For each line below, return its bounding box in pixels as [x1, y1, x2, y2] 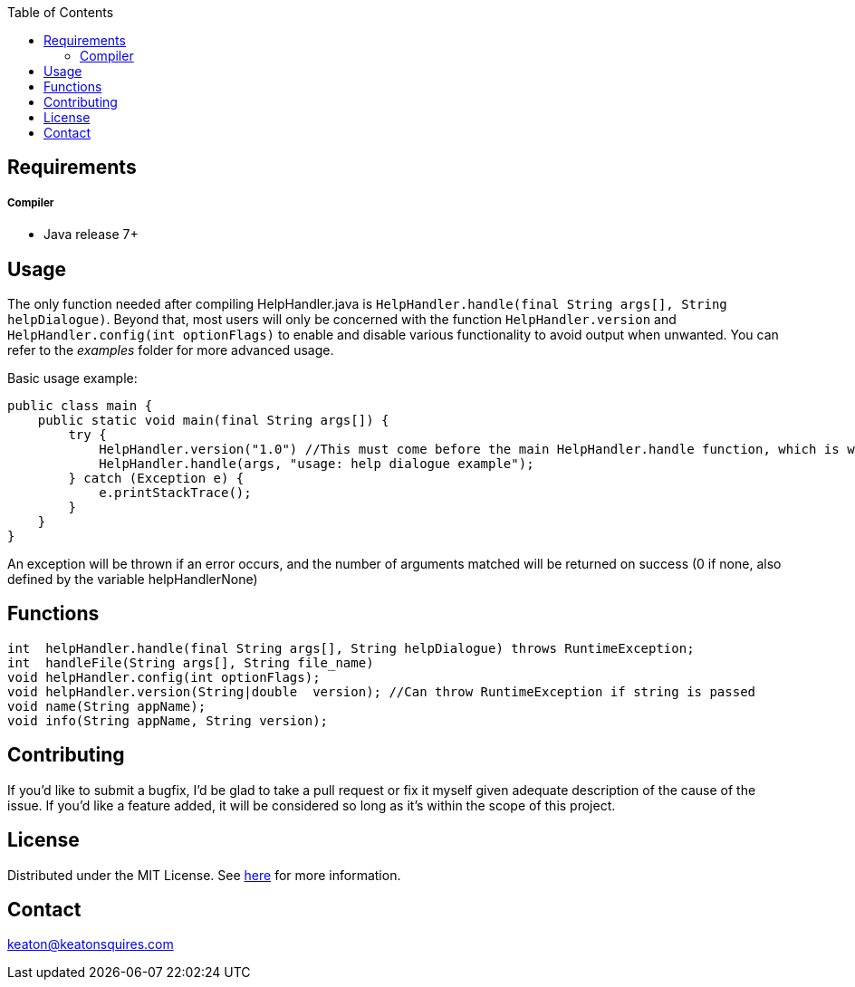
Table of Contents [7, 5, 114, 20]
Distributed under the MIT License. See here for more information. [7, 867, 401, 883]
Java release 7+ [43, 226, 139, 243]
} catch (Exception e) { [68, 471, 245, 486]
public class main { [7, 398, 153, 414]
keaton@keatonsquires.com [7, 936, 174, 953]
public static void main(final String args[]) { [37, 413, 389, 428]
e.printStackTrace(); [99, 485, 252, 501]
